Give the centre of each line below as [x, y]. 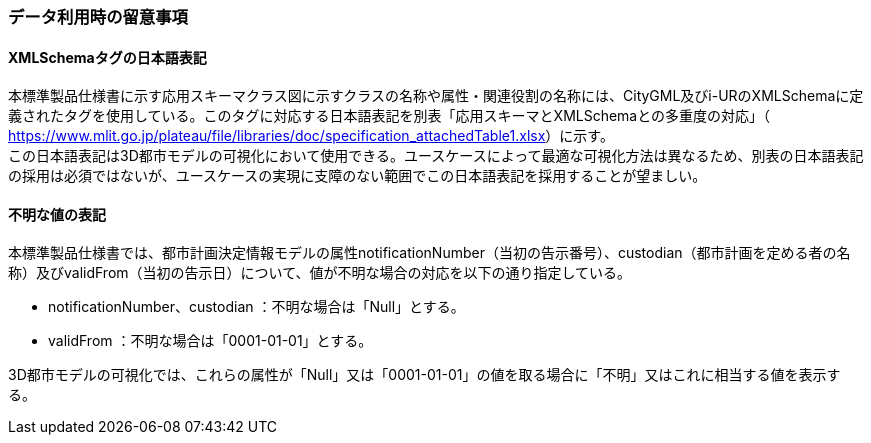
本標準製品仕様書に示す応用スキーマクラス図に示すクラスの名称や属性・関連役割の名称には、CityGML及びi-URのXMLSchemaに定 [436, 96]
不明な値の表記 [57, 214]
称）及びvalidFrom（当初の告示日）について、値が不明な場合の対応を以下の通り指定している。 [320, 273]
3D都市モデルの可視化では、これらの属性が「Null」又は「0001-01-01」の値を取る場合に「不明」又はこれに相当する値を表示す [424, 375]
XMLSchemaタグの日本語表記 [107, 57]
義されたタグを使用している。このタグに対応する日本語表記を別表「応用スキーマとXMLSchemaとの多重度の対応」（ [389, 116]
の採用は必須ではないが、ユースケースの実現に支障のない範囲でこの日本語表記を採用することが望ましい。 [357, 176]
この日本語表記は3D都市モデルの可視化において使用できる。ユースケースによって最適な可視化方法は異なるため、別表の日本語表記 [436, 156]
